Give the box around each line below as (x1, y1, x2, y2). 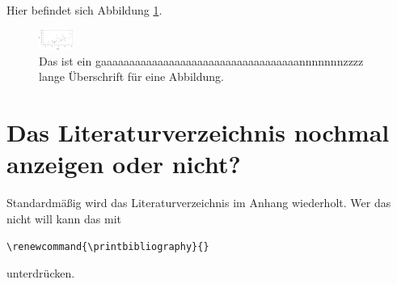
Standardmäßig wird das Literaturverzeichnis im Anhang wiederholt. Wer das (6, 194, 391, 211)
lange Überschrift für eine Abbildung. (39, 68, 224, 85)
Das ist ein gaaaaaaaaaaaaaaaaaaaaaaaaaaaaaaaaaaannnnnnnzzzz (39, 52, 364, 69)
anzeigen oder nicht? (6, 147, 241, 180)
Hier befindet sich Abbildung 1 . (6, 2, 163, 18)
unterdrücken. (6, 265, 75, 282)
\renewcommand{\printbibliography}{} (6, 241, 209, 253)
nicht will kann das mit (6, 210, 122, 227)
